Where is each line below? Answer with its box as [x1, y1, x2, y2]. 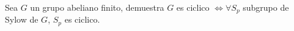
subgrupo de [243, 1, 289, 13]
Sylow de [5, 13, 39, 26]
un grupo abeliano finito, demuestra [30, 1, 164, 13]
